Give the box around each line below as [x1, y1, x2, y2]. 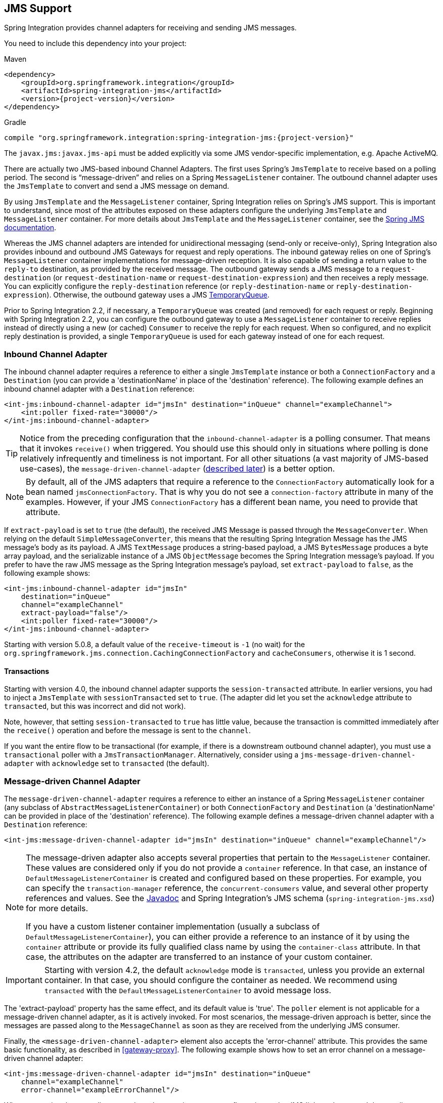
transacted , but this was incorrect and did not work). [4, 702, 186, 711]
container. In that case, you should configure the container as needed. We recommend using [44, 975, 397, 986]
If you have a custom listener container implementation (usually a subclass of [26, 921, 320, 932]
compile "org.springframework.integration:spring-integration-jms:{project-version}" [4, 134, 354, 142]
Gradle [4, 118, 26, 127]
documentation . [4, 223, 57, 232]
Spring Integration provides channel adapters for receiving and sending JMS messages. [4, 23, 297, 32]
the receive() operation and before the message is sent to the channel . [4, 726, 251, 735]
